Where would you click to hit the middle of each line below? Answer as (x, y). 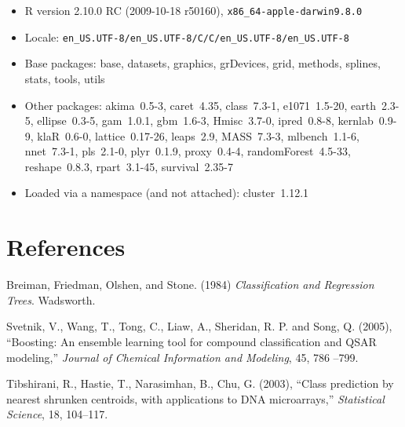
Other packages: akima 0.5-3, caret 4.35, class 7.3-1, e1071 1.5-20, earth (200, 105)
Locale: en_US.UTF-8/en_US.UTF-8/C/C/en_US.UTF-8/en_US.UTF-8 (187, 36)
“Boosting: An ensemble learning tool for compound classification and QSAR (192, 341)
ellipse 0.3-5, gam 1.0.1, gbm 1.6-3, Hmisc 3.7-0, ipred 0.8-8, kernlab (205, 120)
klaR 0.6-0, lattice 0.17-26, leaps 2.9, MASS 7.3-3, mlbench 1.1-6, (198, 135)
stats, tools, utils (65, 78)
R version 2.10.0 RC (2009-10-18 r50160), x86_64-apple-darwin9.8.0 (193, 10)
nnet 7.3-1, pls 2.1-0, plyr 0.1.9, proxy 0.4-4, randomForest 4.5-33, (188, 151)
